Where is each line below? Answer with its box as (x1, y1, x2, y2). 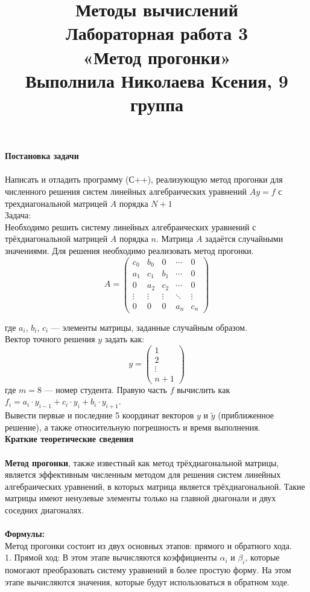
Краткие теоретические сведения (5, 432, 134, 445)
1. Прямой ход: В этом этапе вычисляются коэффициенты (5, 551, 217, 564)
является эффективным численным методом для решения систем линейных (5, 468, 281, 481)
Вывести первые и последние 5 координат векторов (5, 409, 194, 421)
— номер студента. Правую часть (44, 383, 167, 395)
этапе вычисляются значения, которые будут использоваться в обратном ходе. (5, 575, 289, 588)
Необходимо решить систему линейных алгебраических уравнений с (5, 220, 256, 233)
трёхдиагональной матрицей (5, 232, 108, 245)
